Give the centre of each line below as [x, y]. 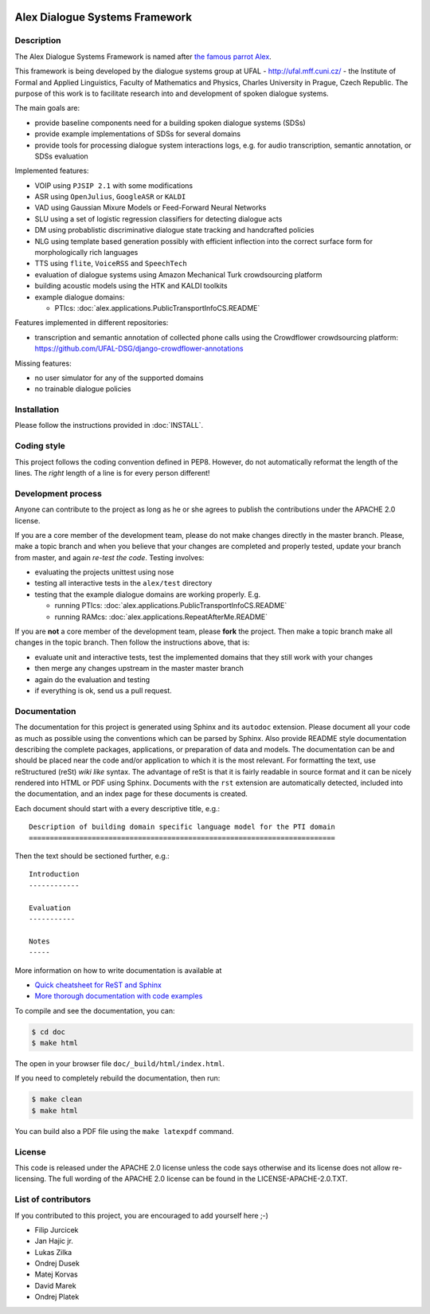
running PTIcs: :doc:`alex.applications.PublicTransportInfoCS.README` [171, 606]
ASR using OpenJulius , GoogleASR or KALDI [110, 197]
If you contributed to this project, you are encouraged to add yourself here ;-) [141, 1215]
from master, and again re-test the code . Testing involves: [109, 557]
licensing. [31, 1179]
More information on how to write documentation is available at [118, 970]
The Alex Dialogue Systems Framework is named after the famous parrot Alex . [143, 57]
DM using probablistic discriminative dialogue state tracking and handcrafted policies [174, 230]
